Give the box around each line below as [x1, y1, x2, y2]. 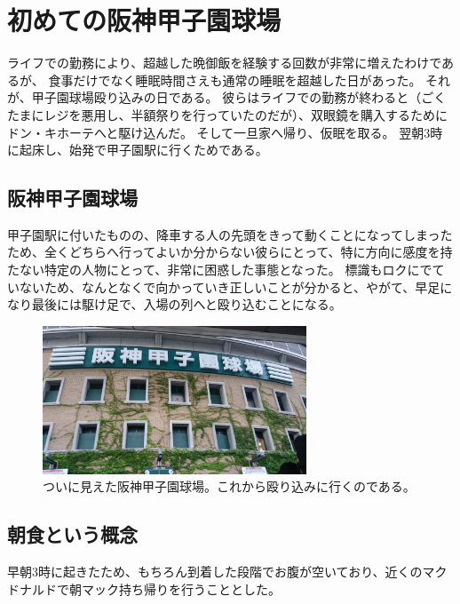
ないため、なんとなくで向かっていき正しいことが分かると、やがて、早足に [19, 277, 453, 296]
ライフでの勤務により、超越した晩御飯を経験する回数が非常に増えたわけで [7, 53, 442, 72]
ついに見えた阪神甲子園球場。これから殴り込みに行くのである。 [43, 477, 416, 496]
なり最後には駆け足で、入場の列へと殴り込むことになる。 [7, 295, 342, 314]
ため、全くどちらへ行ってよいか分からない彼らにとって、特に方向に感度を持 [7, 242, 453, 261]
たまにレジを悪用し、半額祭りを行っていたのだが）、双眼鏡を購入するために [7, 105, 448, 123]
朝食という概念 [7, 521, 138, 548]
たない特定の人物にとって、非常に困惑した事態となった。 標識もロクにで [7, 260, 432, 279]
